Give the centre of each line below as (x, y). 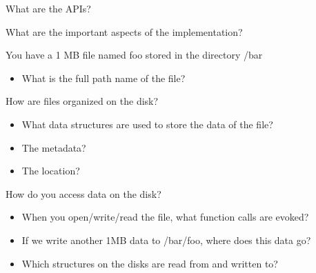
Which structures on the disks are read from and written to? (150, 263)
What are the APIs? (48, 8)
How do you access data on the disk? (83, 193)
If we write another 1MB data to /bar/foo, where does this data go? (166, 240)
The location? (51, 171)
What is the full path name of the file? (103, 78)
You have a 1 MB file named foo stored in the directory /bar (134, 55)
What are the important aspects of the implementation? (124, 31)
